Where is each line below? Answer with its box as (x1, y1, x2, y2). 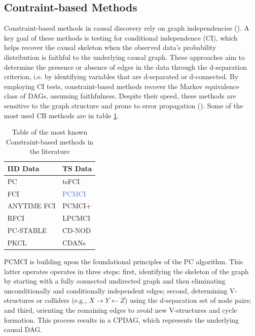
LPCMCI (62, 213, 91, 223)
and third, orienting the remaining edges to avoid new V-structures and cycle (4, 305, 237, 315)
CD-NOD (62, 225, 91, 236)
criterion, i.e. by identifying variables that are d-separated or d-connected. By (4, 71, 239, 82)
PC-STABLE (7, 225, 47, 236)
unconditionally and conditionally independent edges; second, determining (4, 285, 227, 295)
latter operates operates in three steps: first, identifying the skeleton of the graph (4, 266, 249, 276)
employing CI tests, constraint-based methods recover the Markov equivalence (4, 81, 239, 91)
